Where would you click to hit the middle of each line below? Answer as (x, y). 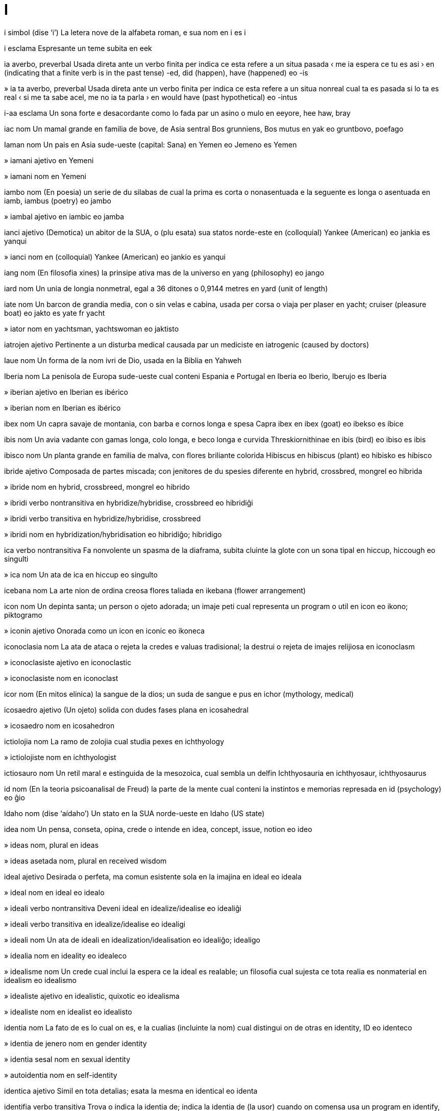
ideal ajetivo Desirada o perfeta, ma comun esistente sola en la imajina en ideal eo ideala (153, 876)
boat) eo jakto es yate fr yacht (55, 313)
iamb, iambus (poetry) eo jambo (58, 200)
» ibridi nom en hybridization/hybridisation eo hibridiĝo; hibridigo (113, 534)
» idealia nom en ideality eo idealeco (66, 955)
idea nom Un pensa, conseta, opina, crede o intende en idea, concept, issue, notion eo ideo (158, 829)
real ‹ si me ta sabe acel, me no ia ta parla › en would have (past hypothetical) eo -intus (151, 97)
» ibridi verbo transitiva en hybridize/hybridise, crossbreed (103, 518)
